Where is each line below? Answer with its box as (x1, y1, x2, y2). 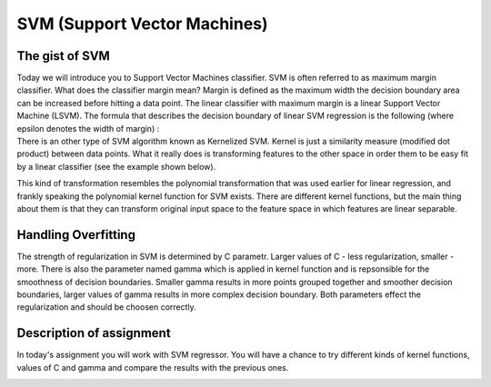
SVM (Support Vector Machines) (16, 14, 268, 34)
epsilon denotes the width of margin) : (16, 123, 160, 134)
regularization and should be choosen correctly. (16, 302, 197, 313)
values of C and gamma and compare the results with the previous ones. (16, 362, 289, 372)
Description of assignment (16, 325, 172, 341)
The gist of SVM (16, 48, 111, 64)
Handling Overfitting (16, 227, 136, 243)
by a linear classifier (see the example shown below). (16, 161, 216, 172)
